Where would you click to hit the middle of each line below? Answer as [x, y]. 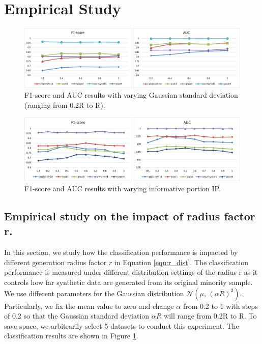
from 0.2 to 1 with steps [220, 306]
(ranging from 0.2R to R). [65, 105]
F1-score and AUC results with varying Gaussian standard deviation [131, 95]
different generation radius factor [55, 262]
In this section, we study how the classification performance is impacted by [121, 252]
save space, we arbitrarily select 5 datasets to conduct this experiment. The [122, 325]
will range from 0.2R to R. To [210, 316]
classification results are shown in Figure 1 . [71, 336]
